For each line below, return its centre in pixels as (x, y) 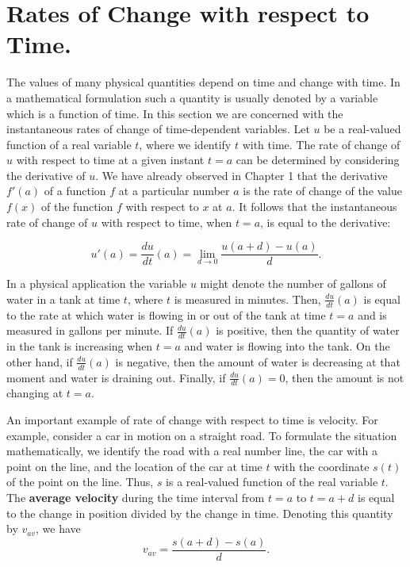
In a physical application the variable (97, 283)
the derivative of (46, 175)
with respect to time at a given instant (110, 160)
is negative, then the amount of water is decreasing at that (258, 361)
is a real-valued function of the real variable (272, 482)
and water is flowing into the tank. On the (287, 346)
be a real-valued (362, 129)
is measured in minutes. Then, (247, 299)
